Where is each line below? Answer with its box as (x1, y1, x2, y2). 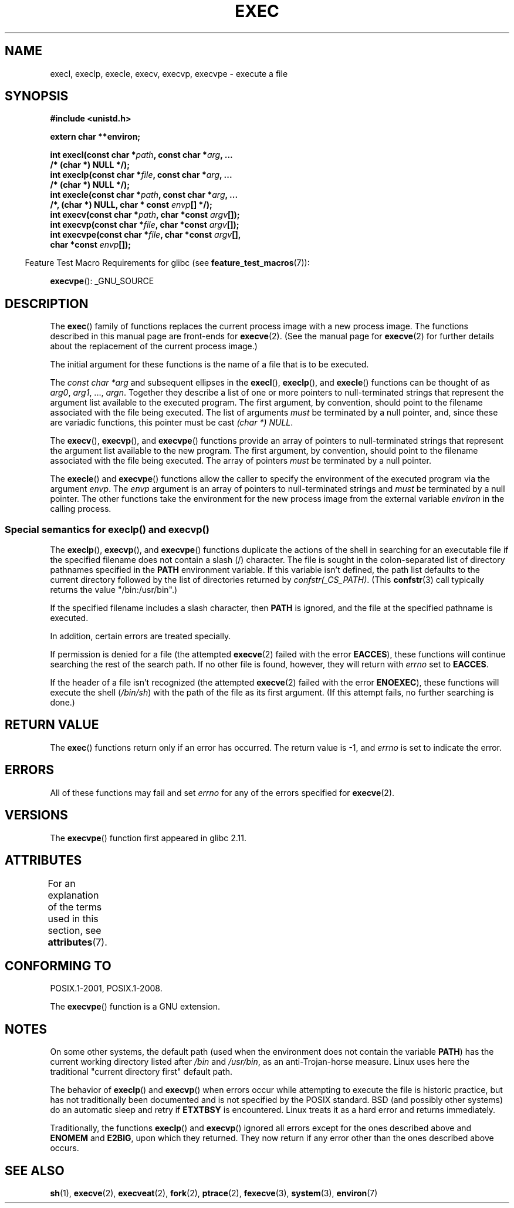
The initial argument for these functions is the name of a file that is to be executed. (50, 359, 369, 370)
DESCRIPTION (5, 296, 89, 311)
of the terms (48, 901, 102, 913)
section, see (48, 924, 102, 937)
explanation (48, 889, 99, 902)
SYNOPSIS (5, 89, 69, 104)
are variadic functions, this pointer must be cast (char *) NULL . (50, 417, 293, 428)
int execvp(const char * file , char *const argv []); (50, 220, 239, 230)
